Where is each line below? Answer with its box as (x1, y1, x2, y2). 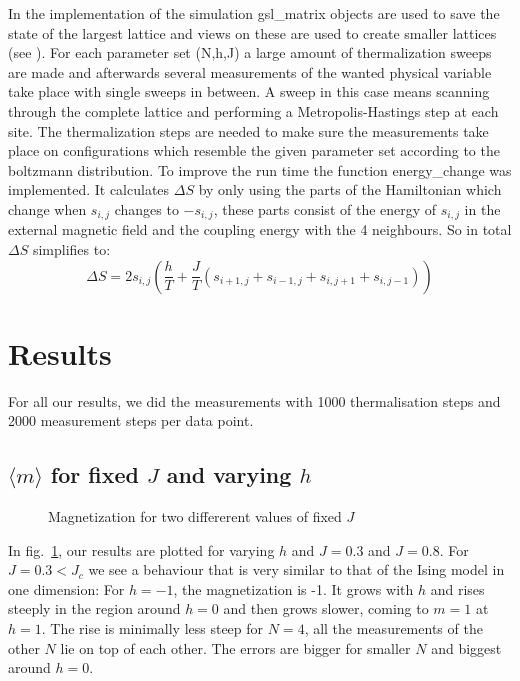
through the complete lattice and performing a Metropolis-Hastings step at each (8, 100, 499, 121)
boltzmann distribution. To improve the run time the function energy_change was (8, 159, 512, 180)
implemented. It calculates (8, 179, 170, 200)
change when (8, 198, 87, 219)
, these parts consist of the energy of (213, 198, 437, 219)
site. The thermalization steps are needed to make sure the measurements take (8, 120, 489, 141)
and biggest (431, 637, 502, 658)
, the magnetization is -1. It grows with (173, 578, 414, 599)
